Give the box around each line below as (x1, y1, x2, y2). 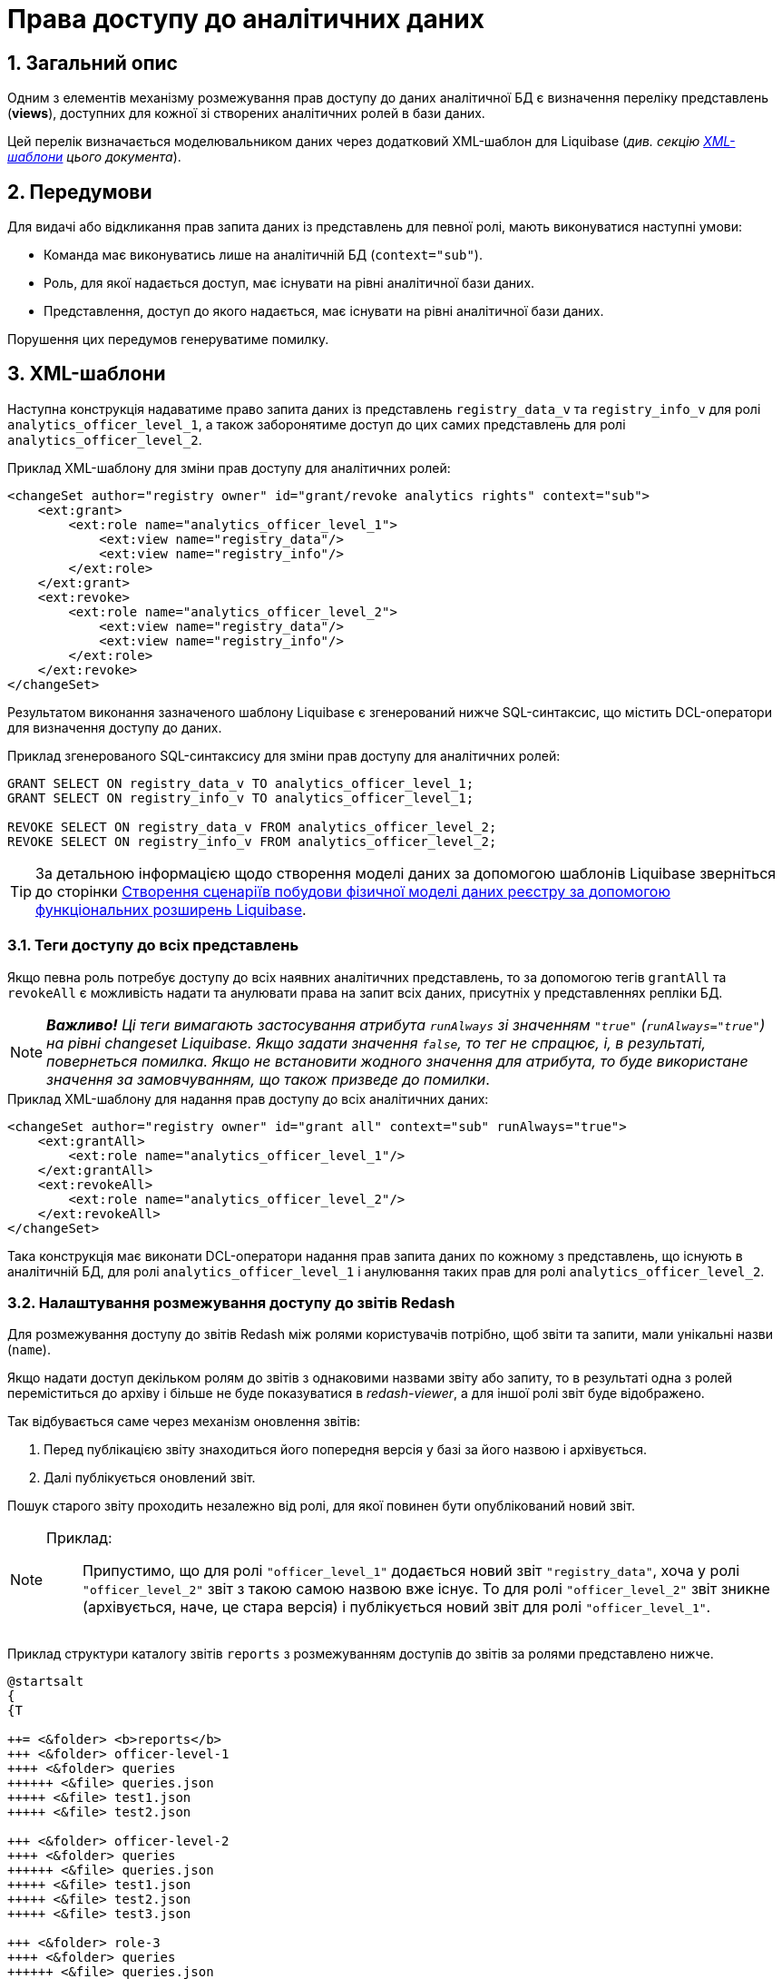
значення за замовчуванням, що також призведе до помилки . (46, 1069, 490, 1088)
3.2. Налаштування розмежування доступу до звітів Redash (7, 1293, 455, 1312)
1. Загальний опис (7, 51, 178, 74)
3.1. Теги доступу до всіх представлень (7, 936, 299, 955)
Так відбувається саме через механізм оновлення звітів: (7, 1413, 360, 1430)
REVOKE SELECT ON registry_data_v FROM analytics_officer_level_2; (7, 819, 497, 834)
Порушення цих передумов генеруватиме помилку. (7, 331, 329, 348)
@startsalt (7, 1674, 84, 1689)
